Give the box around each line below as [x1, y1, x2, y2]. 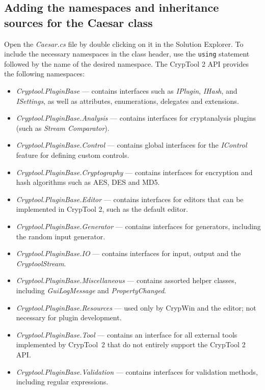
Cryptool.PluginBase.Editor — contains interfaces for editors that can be [16, 193, 244, 204]
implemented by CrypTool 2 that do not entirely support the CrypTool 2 [16, 339, 246, 350]
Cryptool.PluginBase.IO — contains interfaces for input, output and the [16, 248, 241, 259]
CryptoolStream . [16, 258, 66, 268]
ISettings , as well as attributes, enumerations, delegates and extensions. [16, 95, 239, 106]
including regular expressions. [16, 376, 109, 387]
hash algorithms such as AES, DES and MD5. [16, 177, 160, 187]
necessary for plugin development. [16, 312, 122, 323]
